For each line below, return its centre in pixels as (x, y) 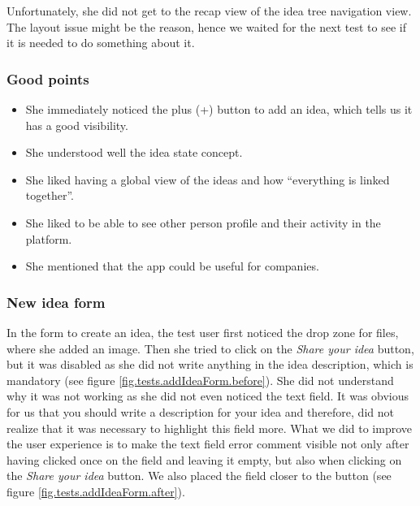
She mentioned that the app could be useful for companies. (172, 266)
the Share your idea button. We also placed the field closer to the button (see (199, 476)
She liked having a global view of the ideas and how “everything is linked (208, 179)
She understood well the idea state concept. (134, 152)
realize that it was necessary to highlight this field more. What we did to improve (209, 428)
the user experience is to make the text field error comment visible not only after (208, 444)
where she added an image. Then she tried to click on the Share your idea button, (210, 348)
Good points (48, 78)
